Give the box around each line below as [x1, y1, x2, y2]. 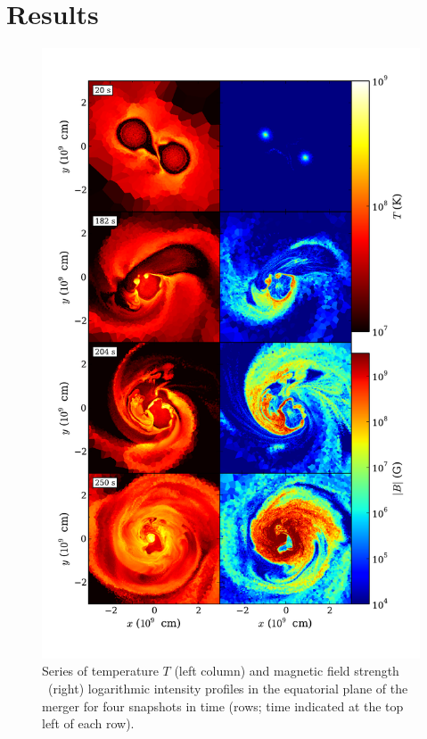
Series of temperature [42, 661, 159, 680]
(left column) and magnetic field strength [174, 661, 399, 680]
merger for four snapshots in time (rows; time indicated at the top [42, 696, 404, 715]
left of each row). [42, 714, 135, 733]
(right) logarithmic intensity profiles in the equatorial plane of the [47, 679, 408, 698]
